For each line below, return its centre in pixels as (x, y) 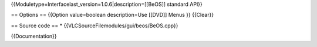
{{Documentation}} (34, 36)
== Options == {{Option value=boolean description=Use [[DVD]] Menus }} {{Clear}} (112, 15)
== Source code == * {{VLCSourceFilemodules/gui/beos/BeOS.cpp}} (95, 26)
